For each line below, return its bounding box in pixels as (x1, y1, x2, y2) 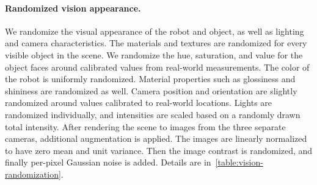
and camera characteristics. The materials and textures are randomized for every (5, 37, 307, 49)
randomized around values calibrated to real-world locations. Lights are (5, 96, 272, 109)
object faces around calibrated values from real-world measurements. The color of (5, 60, 310, 73)
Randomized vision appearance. (5, 1, 141, 14)
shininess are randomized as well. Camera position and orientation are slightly (5, 84, 297, 97)
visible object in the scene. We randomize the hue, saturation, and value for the (5, 48, 303, 61)
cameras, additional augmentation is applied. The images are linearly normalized (5, 132, 307, 145)
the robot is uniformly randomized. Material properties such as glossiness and (5, 72, 296, 85)
